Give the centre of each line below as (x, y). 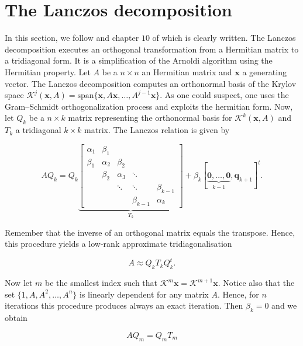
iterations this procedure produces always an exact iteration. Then (124, 305)
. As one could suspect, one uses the (224, 95)
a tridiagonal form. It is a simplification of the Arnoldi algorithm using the (139, 60)
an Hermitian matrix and (187, 71)
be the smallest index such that (101, 283)
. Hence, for (238, 294)
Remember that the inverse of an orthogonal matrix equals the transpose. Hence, (150, 232)
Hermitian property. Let (48, 71)
